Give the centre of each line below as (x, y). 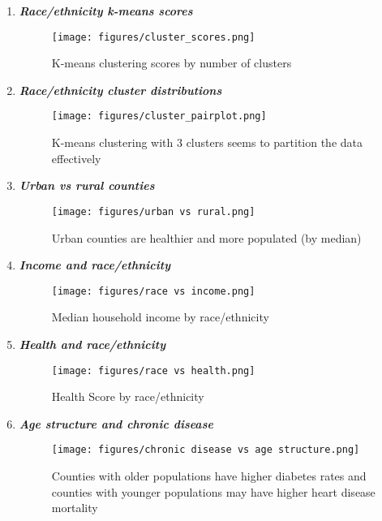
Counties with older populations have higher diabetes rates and (209, 476)
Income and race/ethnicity (95, 265)
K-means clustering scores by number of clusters (172, 63)
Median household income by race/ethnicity (160, 317)
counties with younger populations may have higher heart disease (213, 491)
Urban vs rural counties (87, 185)
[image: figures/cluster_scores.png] (153, 37)
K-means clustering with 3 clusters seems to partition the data (207, 142)
